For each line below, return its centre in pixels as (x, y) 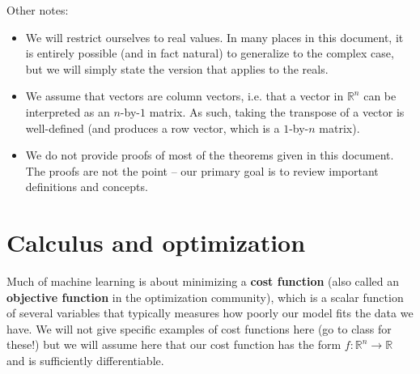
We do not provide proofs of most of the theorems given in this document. (210, 155)
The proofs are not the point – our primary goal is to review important (202, 170)
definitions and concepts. (87, 187)
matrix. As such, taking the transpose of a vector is (277, 111)
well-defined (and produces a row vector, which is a (153, 127)
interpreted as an (68, 111)
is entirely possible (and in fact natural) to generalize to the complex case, (210, 53)
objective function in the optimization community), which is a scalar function (205, 297)
